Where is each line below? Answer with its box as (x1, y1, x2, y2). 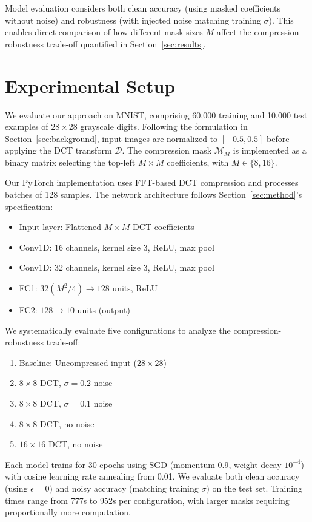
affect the (216, 25, 251, 38)
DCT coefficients (133, 220, 194, 233)
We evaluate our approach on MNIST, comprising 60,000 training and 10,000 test (5, 108, 308, 121)
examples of (5, 120, 48, 133)
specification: (5, 200, 53, 212)
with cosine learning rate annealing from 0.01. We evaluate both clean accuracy (5, 470, 300, 483)
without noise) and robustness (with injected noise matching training (5, 13, 261, 26)
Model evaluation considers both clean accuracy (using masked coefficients (5, 2, 281, 14)
